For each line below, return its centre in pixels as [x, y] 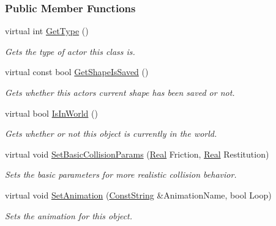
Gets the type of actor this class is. [70, 51]
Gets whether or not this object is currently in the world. [111, 133]
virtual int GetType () [47, 31]
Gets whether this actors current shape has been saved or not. [120, 92]
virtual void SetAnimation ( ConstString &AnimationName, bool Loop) [138, 195]
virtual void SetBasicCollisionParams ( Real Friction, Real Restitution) [137, 154]
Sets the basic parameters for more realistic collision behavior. [121, 174]
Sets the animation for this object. [69, 215]
